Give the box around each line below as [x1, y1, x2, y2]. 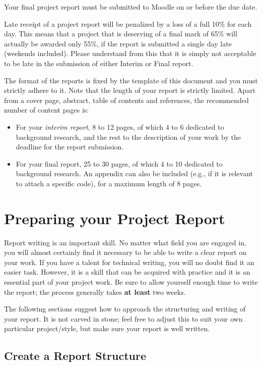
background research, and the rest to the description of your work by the [16, 131, 241, 142]
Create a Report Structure [4, 348, 146, 363]
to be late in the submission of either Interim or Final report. [4, 58, 193, 68]
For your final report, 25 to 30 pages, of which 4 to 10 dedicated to [16, 158, 223, 169]
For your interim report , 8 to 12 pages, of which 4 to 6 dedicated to [16, 121, 224, 132]
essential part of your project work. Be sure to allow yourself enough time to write [4, 277, 258, 287]
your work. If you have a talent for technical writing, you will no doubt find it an [4, 256, 254, 267]
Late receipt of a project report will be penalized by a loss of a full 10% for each [4, 18, 252, 29]
